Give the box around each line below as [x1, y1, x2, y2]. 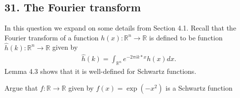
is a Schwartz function [165, 82, 233, 93]
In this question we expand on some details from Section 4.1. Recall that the [4, 23, 237, 33]
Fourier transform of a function [4, 32, 99, 42]
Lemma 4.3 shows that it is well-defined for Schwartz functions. [4, 66, 197, 76]
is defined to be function [149, 32, 223, 42]
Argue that [4, 82, 38, 93]
